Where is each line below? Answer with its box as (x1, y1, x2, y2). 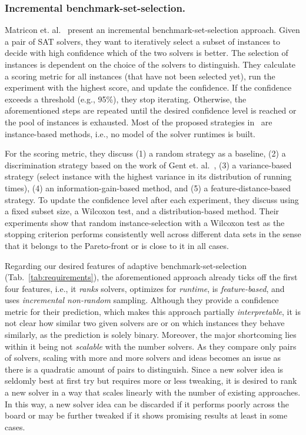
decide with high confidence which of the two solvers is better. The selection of (5, 47, 288, 59)
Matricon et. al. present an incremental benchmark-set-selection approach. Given (5, 24, 300, 36)
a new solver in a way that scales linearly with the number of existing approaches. (5, 386, 301, 399)
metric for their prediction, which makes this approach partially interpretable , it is (5, 305, 301, 317)
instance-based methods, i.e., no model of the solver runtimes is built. (5, 127, 255, 140)
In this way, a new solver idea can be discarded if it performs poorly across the (5, 397, 289, 410)
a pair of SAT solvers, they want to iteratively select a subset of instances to (5, 35, 281, 47)
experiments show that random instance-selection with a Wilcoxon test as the (5, 216, 285, 228)
